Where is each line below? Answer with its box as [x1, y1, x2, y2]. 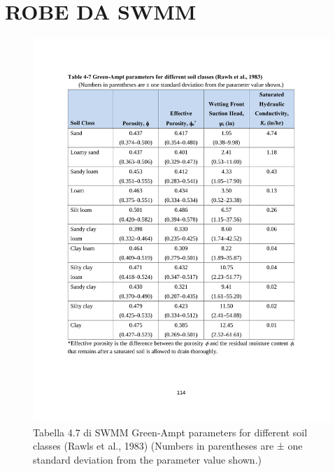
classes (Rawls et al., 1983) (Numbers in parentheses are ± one [33, 438, 303, 453]
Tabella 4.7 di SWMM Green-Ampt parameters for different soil [33, 424, 308, 439]
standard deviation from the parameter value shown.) [33, 452, 262, 466]
